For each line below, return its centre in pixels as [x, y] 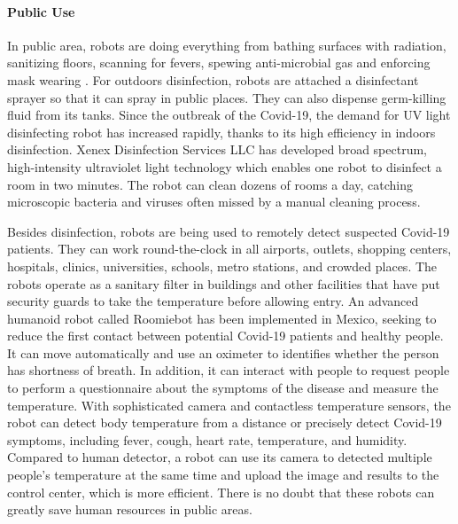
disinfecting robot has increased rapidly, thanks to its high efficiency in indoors [221, 132]
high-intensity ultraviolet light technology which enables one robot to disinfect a [225, 166]
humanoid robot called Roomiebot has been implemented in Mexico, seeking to [222, 318]
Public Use [41, 11]
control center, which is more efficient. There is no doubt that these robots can [221, 492]
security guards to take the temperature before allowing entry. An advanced [213, 301]
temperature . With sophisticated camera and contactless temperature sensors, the [229, 405]
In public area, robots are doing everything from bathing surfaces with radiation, [227, 45]
